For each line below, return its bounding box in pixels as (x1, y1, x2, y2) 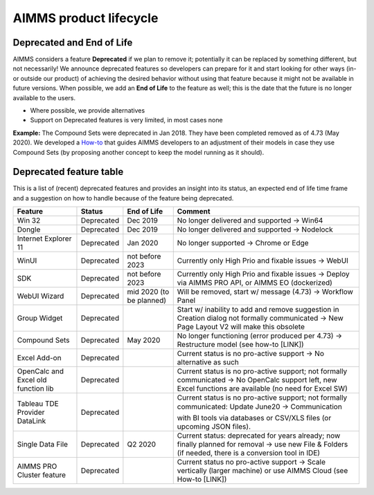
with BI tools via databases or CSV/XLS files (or (177, 413, 332, 423)
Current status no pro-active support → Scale (177, 457, 326, 467)
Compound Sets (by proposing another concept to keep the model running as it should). (12, 148, 265, 156)
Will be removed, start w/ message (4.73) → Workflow (177, 287, 353, 297)
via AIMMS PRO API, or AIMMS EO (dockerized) (177, 278, 332, 288)
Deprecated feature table (12, 166, 124, 178)
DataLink (17, 415, 46, 425)
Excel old (17, 375, 47, 385)
